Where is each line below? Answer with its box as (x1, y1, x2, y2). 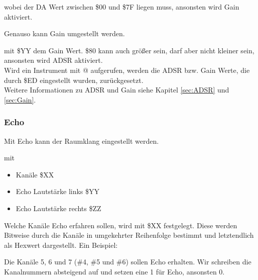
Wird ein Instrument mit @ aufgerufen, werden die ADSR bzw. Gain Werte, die (4, 64, 250, 75)
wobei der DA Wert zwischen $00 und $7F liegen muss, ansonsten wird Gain (4, 2, 239, 12)
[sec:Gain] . (4, 94, 36, 105)
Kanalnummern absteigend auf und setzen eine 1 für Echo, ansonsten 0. (4, 266, 225, 276)
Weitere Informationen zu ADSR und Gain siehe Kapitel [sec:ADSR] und (4, 84, 229, 95)
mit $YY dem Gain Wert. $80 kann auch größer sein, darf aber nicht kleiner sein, (4, 45, 254, 55)
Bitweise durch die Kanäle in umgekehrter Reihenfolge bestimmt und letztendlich (4, 230, 254, 240)
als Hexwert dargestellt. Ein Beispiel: (4, 239, 118, 250)
